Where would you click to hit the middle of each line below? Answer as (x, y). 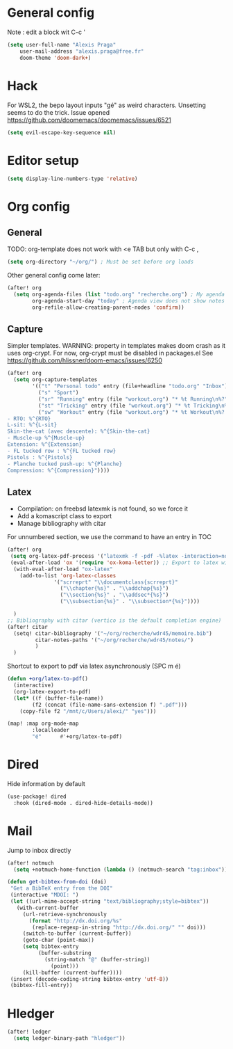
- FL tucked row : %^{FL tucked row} (62, 451)
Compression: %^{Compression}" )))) (59, 470)
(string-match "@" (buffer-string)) (97, 959)
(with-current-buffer (48, 908)
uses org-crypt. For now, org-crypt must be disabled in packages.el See (110, 353)
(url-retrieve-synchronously (65, 914)
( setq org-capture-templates (55, 380)
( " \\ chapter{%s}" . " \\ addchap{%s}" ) (114, 588)
